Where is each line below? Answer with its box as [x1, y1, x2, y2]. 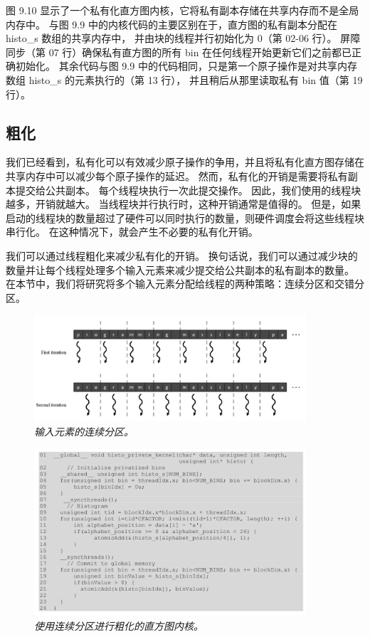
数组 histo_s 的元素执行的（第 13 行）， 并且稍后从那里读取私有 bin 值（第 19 [6, 72, 363, 87]
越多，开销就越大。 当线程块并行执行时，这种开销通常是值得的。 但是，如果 [6, 196, 361, 211]
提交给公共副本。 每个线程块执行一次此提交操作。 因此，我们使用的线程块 [15, 182, 361, 197]
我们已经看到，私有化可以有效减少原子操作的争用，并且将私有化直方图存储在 [6, 154, 364, 169]
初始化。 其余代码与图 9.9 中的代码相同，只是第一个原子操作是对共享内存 [15, 58, 357, 73]
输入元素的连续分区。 [34, 424, 134, 439]
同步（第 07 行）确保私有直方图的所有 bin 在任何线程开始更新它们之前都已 [6, 44, 352, 59]
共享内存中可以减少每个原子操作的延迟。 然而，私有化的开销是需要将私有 [6, 168, 348, 183]
